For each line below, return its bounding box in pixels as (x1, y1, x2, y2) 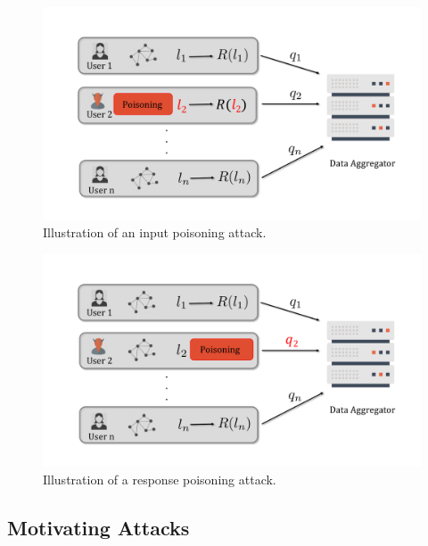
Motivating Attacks (7, 513, 190, 541)
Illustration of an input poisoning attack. (43, 223, 267, 242)
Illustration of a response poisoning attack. (43, 469, 276, 488)
